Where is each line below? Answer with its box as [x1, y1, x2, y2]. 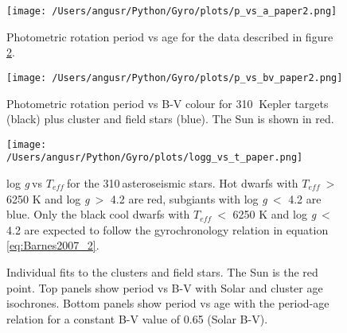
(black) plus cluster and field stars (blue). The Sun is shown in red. [6, 110, 334, 127]
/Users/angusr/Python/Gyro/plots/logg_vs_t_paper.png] [6, 152, 303, 164]
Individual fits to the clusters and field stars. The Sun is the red [6, 263, 318, 280]
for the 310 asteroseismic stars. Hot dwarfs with [66, 175, 298, 191]
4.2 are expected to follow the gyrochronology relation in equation [6, 221, 329, 238]
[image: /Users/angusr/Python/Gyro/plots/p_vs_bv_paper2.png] [6, 72, 343, 83]
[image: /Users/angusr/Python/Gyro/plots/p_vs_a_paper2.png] [6, 6, 337, 17]
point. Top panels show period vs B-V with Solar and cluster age [6, 279, 323, 296]
